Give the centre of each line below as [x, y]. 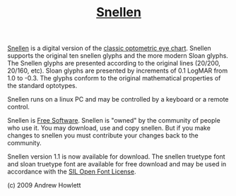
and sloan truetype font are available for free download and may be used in [117, 164]
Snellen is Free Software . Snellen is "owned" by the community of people [114, 121]
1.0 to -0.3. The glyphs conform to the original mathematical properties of [114, 78]
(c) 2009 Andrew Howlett [44, 185]
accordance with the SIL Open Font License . [72, 172]
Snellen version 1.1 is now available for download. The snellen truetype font [116, 157]
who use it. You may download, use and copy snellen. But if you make [109, 128]
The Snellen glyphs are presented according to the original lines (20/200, [114, 63]
